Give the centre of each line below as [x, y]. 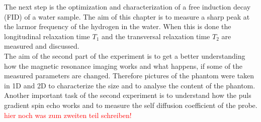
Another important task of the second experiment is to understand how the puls [128, 95]
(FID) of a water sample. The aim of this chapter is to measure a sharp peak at [127, 16]
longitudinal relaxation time [47, 36]
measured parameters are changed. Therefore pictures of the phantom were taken [129, 76]
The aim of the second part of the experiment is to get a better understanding [125, 55]
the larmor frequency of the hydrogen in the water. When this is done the [118, 26]
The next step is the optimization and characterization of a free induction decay [127, 7]
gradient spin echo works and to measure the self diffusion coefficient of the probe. [131, 105]
